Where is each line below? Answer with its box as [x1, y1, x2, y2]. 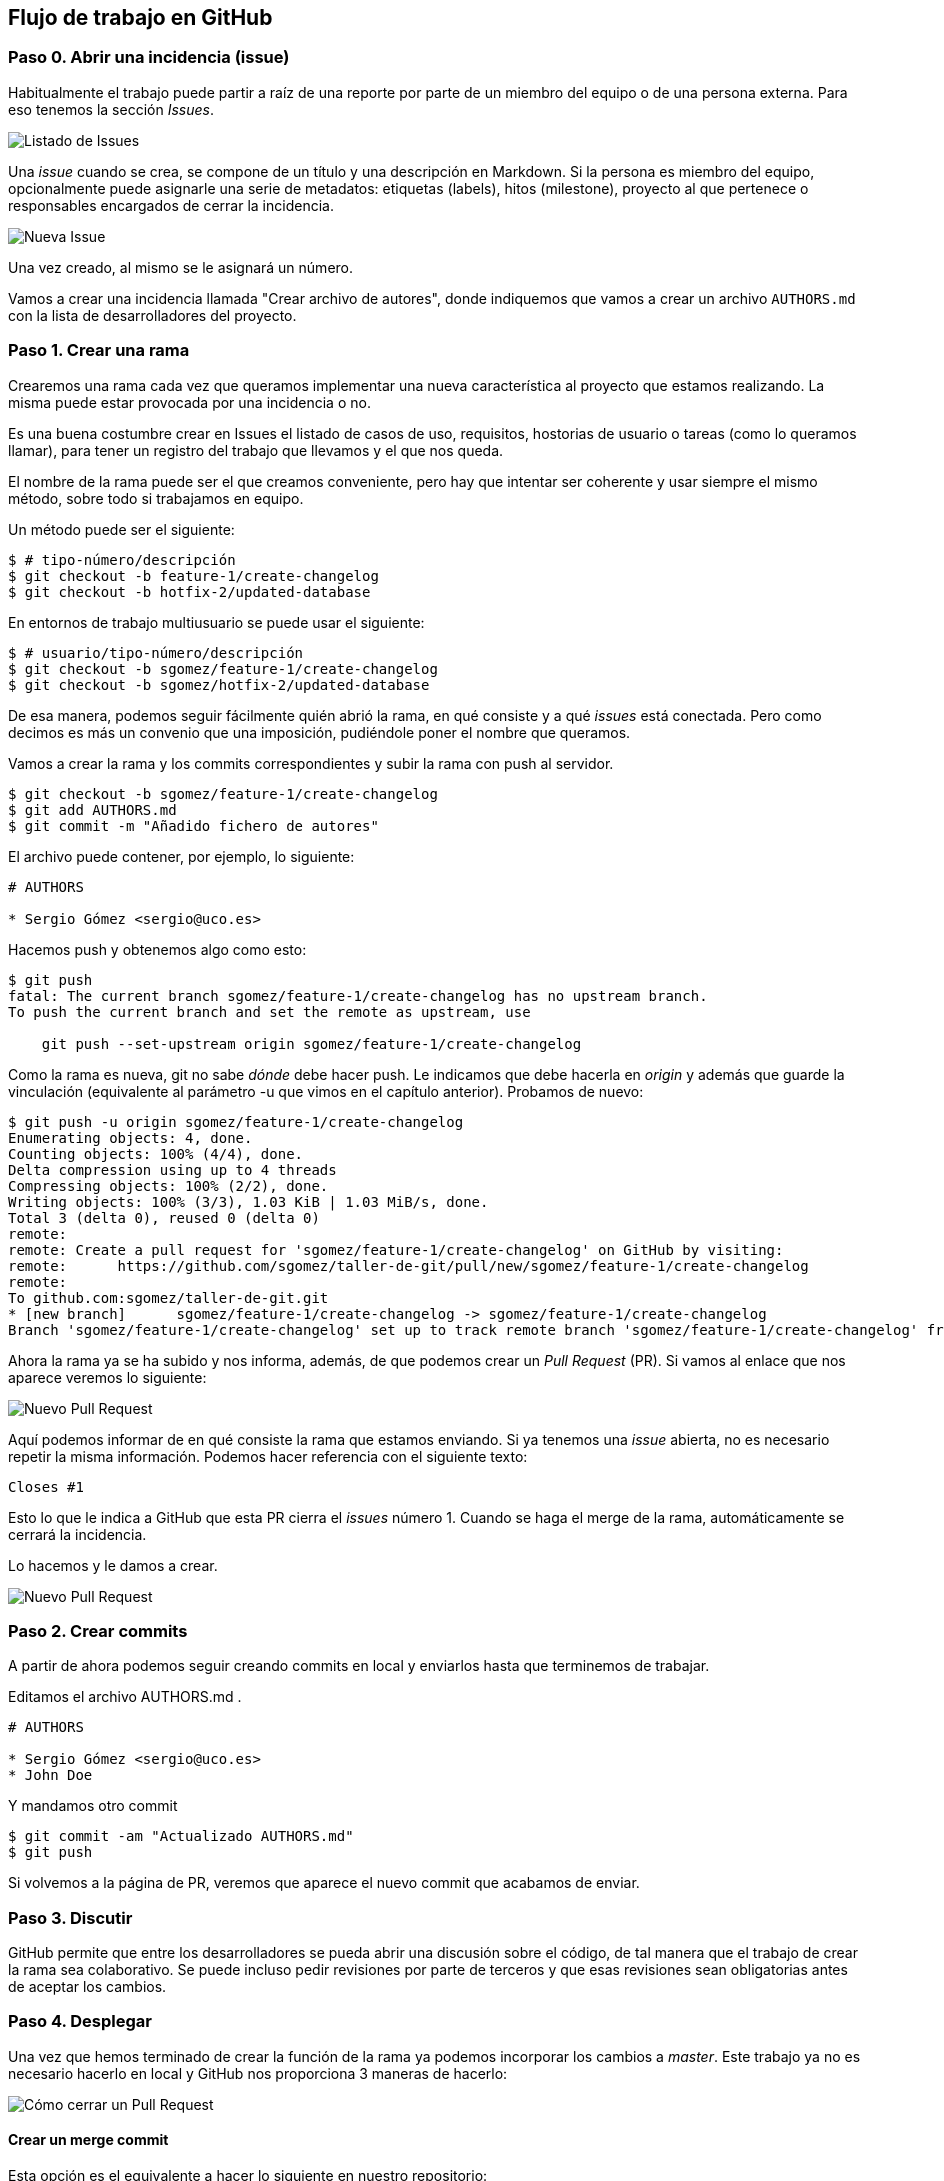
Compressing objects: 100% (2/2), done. [8, 1177, 329, 1194]
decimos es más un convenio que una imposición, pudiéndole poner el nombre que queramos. [8, 723, 631, 741]
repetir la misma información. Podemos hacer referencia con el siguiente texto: [8, 1447, 528, 1465]
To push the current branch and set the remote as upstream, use [8, 1003, 531, 1020]
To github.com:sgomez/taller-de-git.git [8, 1289, 329, 1306]
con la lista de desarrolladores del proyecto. [8, 306, 297, 324]
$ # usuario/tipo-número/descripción [8, 644, 304, 661]
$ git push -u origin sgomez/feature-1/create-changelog [8, 1113, 464, 1130]
